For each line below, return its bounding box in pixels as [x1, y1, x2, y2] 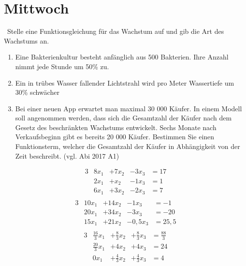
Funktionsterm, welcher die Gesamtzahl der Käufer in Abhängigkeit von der [15, 141, 240, 151]
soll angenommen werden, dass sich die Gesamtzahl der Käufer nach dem [15, 113, 232, 123]
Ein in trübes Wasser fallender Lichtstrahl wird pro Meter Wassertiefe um [15, 77, 234, 88]
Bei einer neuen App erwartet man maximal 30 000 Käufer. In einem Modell [15, 103, 242, 113]
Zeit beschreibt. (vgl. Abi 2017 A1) [15, 150, 119, 161]
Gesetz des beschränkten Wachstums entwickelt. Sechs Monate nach [15, 122, 217, 132]
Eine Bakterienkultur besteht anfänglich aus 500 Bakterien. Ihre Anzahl [15, 52, 229, 62]
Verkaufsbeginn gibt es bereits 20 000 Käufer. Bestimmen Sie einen [15, 132, 215, 142]
